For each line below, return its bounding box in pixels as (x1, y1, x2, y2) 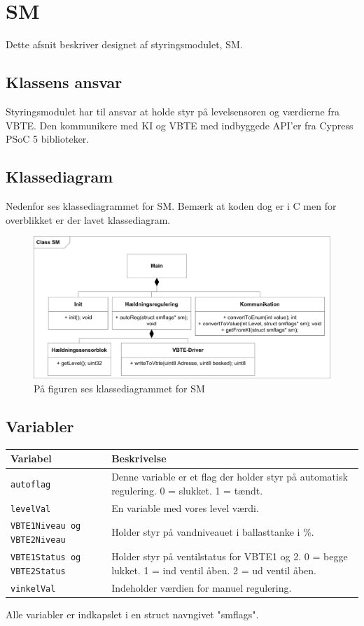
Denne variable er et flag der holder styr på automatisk (111, 469, 348, 484)
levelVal (10, 504, 51, 514)
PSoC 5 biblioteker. (6, 131, 90, 146)
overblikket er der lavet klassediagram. (6, 212, 171, 227)
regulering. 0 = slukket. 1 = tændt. (111, 483, 263, 497)
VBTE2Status (10, 566, 66, 576)
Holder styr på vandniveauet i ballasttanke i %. (111, 525, 314, 539)
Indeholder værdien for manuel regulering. (111, 580, 292, 595)
